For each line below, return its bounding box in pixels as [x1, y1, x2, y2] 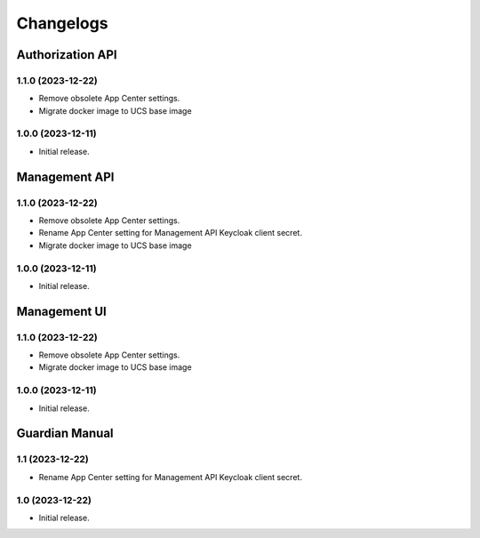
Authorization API [16, 47, 117, 62]
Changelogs [16, 13, 108, 33]
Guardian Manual [16, 426, 115, 441]
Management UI [16, 303, 107, 319]
